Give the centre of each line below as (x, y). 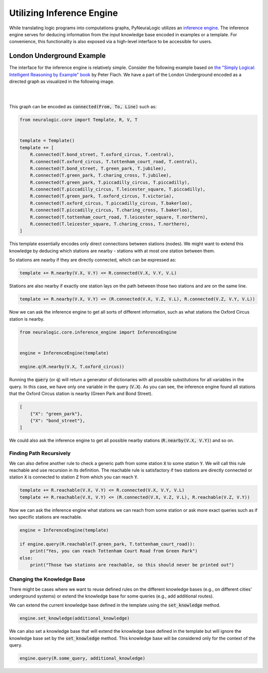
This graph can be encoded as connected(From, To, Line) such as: (83, 107)
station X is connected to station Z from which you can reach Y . (74, 477)
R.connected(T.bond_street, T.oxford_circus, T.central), (102, 155)
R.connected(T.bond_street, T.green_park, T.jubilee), (98, 168)
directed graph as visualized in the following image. (62, 81)
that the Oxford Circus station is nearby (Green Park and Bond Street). (81, 394)
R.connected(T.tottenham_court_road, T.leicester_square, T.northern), (119, 217)
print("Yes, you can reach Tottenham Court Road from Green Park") (114, 551)
